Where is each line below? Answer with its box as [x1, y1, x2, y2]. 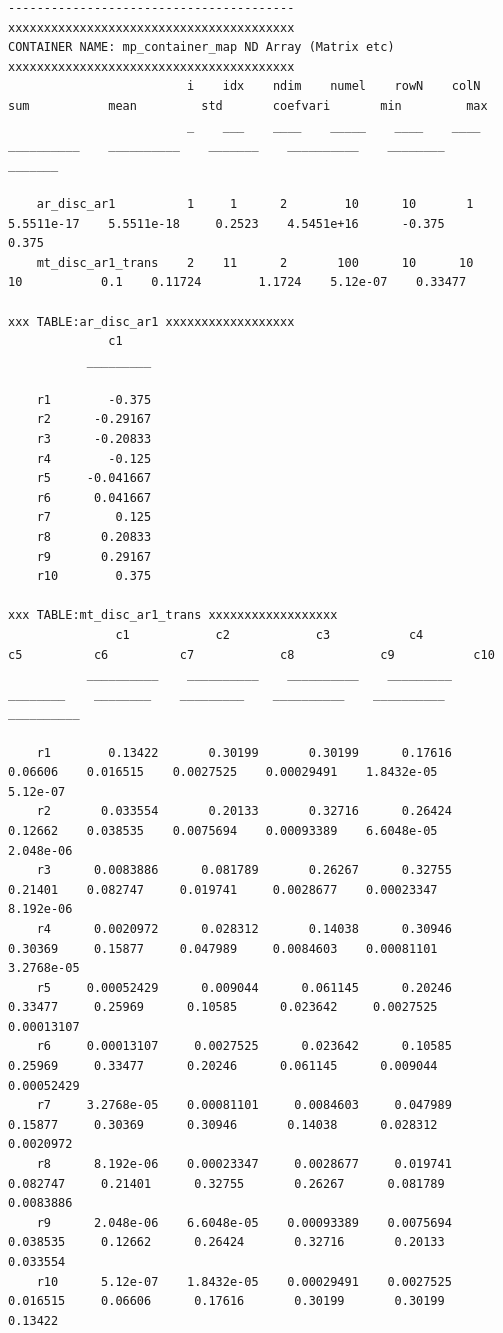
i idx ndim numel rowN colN [186, 79, 481, 94]
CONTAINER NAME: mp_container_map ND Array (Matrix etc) [8, 40, 395, 55]
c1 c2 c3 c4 [115, 628, 424, 642]
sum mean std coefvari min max [8, 98, 488, 113]
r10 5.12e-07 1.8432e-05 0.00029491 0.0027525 [36, 1274, 452, 1289]
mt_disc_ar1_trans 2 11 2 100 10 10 [36, 255, 474, 270]
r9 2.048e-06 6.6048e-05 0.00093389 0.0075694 [36, 1215, 452, 1230]
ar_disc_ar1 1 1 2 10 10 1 [36, 196, 474, 211]
